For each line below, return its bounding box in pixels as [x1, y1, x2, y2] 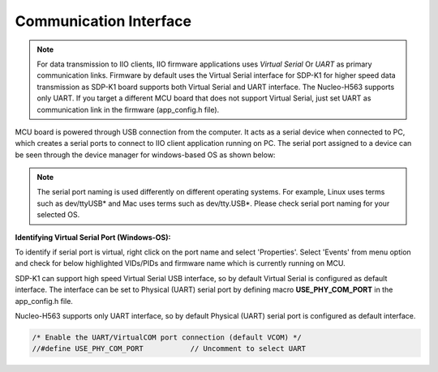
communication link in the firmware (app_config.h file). [36, 105, 220, 114]
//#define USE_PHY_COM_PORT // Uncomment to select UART [32, 344, 307, 353]
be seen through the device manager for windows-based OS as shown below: [15, 150, 276, 160]
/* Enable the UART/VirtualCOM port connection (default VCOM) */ [32, 332, 302, 342]
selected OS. [36, 210, 80, 220]
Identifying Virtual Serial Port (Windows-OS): [15, 232, 171, 242]
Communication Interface [15, 12, 192, 30]
